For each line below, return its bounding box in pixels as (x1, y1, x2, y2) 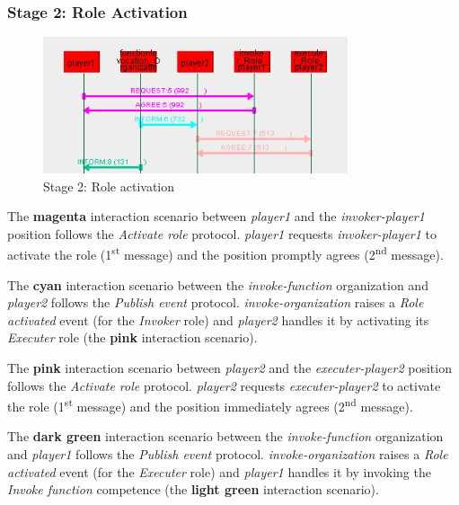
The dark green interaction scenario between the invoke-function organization (7, 427, 444, 446)
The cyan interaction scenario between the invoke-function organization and (7, 275, 428, 294)
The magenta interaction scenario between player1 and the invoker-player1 (7, 207, 425, 226)
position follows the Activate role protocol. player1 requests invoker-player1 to (7, 224, 437, 243)
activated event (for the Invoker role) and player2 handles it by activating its (7, 310, 429, 329)
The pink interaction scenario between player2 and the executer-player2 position (7, 359, 452, 377)
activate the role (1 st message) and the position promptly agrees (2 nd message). (7, 243, 444, 264)
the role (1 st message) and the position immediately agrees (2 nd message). (7, 394, 413, 415)
